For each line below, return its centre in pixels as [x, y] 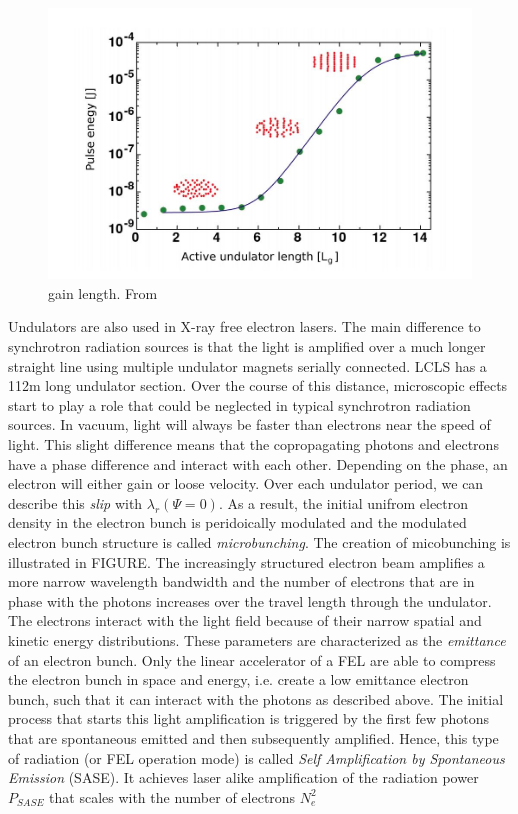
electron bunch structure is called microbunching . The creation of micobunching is [259, 541]
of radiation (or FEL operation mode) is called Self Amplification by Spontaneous [256, 757]
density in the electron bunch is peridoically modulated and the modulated [237, 522]
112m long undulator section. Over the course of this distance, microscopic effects [258, 385]
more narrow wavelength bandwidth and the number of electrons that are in [241, 581]
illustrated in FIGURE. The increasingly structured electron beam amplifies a [246, 561]
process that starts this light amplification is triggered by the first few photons [249, 718]
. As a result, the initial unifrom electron [343, 502]
